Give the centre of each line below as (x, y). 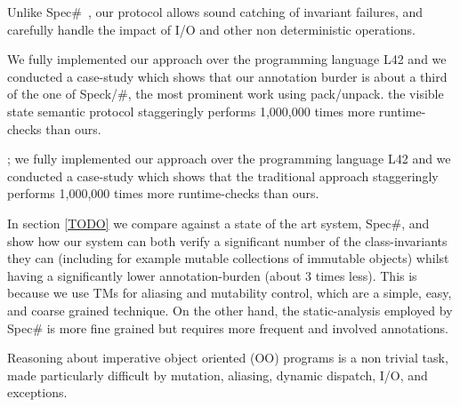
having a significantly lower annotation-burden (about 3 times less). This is (212, 275)
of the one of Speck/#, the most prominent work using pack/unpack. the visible (226, 94)
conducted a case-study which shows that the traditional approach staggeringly (223, 176)
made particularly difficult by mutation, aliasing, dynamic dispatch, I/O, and (218, 375)
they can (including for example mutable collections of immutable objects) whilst (228, 258)
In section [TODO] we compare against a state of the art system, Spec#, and (218, 223)
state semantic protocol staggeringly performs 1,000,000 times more (191, 111)
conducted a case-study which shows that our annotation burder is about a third (227, 76)
